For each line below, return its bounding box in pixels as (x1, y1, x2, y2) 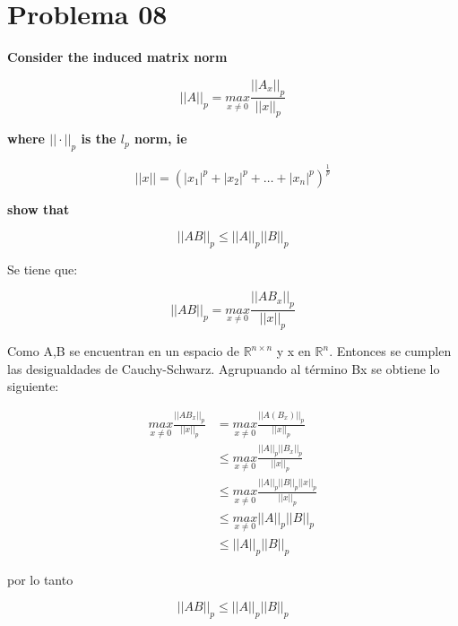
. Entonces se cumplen (329, 342, 452, 361)
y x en (276, 342, 311, 361)
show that (7, 199, 70, 218)
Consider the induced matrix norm (7, 48, 228, 66)
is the (81, 129, 117, 148)
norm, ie (134, 129, 187, 148)
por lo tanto (7, 569, 73, 588)
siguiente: (7, 377, 59, 396)
